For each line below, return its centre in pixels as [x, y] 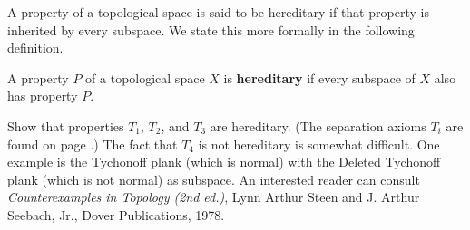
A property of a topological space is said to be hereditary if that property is [218, 12]
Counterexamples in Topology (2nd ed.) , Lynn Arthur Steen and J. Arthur [214, 197]
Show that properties [66, 125]
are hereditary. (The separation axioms [318, 125]
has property [43, 96]
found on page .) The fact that [93, 144]
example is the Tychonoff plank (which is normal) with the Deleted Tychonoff [224, 162]
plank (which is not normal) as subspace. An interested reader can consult [214, 179]
